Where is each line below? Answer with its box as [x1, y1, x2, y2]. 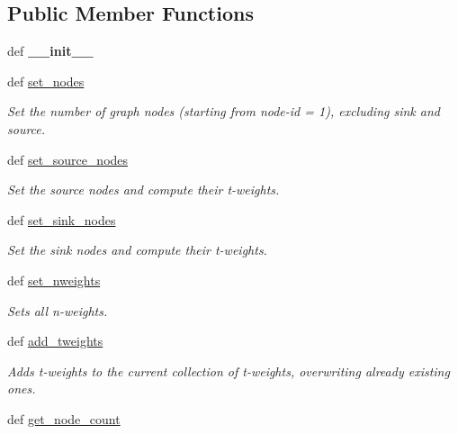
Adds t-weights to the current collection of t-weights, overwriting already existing [7, 361, 450, 380]
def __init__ [7, 41, 94, 60]
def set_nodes [7, 71, 85, 90]
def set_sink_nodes [7, 210, 116, 229]
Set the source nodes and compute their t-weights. [7, 180, 280, 199]
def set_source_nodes [7, 149, 129, 168]
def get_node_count [7, 409, 121, 428]
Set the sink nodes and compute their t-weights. [7, 240, 267, 259]
